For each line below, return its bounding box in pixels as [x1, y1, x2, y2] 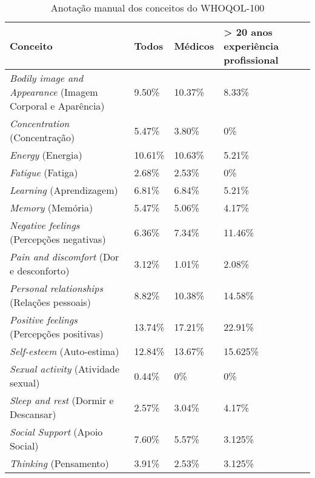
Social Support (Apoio [10, 425, 103, 439]
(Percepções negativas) [10, 232, 106, 246]
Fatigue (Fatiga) [10, 165, 78, 179]
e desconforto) [10, 264, 70, 277]
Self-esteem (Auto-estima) [10, 344, 119, 358]
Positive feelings [10, 313, 78, 327]
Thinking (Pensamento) [10, 456, 109, 470]
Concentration [10, 116, 70, 130]
